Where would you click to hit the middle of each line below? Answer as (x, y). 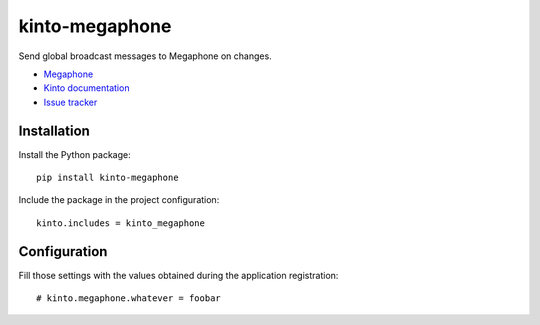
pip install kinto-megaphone (107, 178)
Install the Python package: (74, 154)
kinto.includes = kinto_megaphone (120, 223)
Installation (54, 130)
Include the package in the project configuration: (119, 200)
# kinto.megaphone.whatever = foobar (129, 298)
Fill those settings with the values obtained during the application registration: (178, 275)
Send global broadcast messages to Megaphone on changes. (145, 56)
